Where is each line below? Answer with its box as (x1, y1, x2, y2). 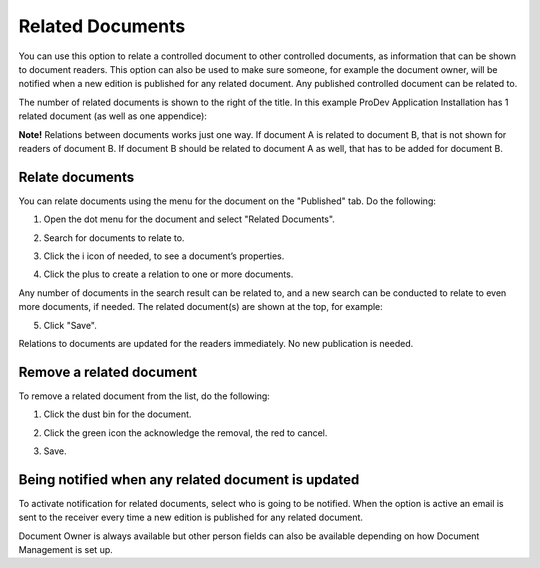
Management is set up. (18, 544, 114, 556)
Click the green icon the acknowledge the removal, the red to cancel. (43, 426, 328, 439)
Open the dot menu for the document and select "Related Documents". (43, 213, 335, 225)
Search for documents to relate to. (43, 231, 185, 244)
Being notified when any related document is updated (18, 471, 360, 488)
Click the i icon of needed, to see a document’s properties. (43, 250, 285, 262)
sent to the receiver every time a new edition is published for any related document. (18, 511, 364, 524)
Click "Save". (43, 319, 97, 331)
